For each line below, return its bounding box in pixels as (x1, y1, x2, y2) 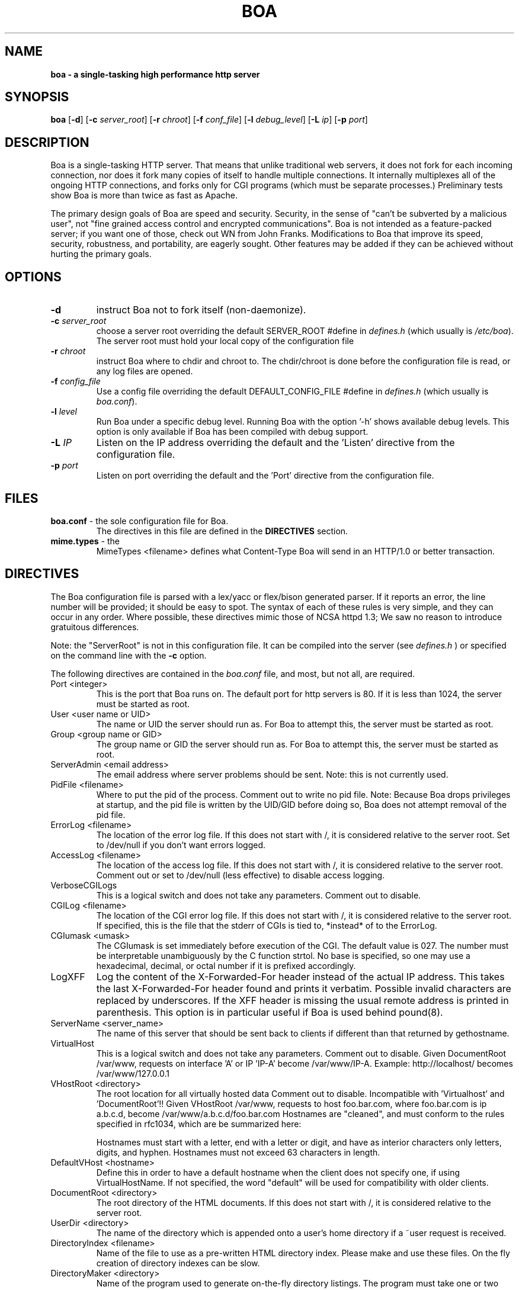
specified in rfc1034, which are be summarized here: (96, 1118, 302, 1129)
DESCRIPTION (5, 134, 89, 150)
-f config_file (50, 376, 101, 387)
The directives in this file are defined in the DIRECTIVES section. (96, 525, 348, 536)
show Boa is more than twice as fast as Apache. (50, 190, 238, 201)
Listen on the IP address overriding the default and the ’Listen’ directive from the (96, 437, 455, 449)
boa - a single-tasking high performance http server (50, 69, 260, 79)
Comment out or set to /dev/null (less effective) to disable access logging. (96, 869, 385, 880)
